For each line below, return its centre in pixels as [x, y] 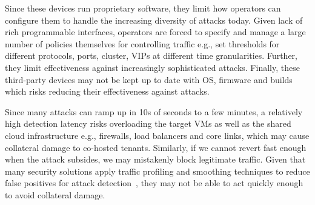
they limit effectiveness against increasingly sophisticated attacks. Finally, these [152, 67]
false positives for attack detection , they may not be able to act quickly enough [154, 183]
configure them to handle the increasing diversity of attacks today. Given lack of [154, 20]
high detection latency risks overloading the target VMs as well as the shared [148, 123]
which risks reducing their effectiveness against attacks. [107, 91]
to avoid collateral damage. [55, 194]
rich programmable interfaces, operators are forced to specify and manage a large [155, 32]
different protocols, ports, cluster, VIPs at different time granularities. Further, [151, 55]
